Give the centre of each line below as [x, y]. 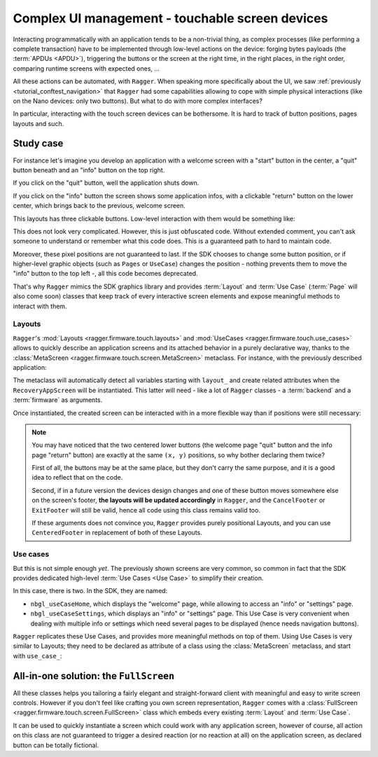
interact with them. [40, 306]
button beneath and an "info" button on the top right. [89, 170]
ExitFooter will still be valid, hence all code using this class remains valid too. [146, 510]
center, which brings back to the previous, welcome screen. [99, 206]
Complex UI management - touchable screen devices [170, 18]
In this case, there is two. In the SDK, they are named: [90, 591]
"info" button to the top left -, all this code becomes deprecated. [106, 274]
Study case [38, 144]
